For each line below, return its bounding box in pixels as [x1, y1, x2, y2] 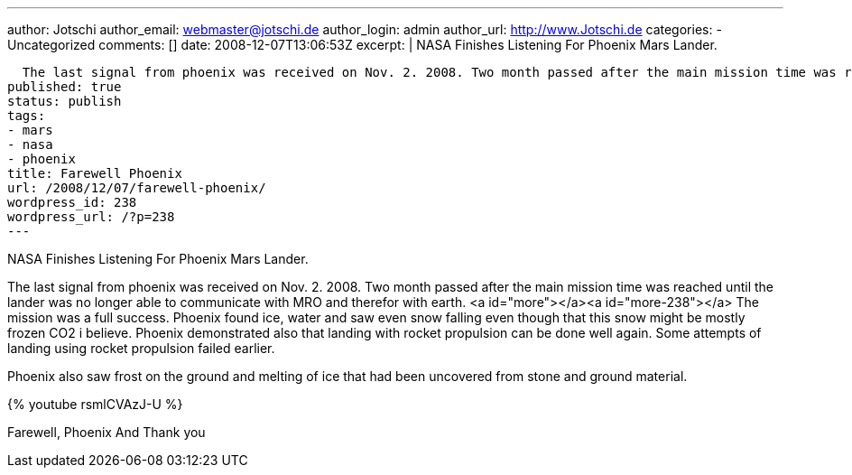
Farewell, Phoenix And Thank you [7, 424, 206, 440]
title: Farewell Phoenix [7, 166, 182, 181]
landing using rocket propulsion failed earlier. [7, 340, 275, 356]
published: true [7, 79, 122, 94]
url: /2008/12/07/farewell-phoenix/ [7, 181, 266, 195]
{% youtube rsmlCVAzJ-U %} [7, 396, 183, 412]
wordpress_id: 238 [7, 195, 137, 210]
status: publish [7, 94, 122, 108]
